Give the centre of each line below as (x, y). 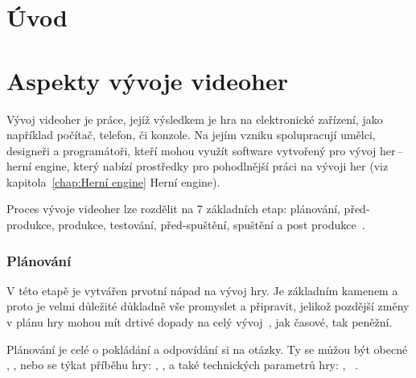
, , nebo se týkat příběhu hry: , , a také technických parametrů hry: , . (183, 365)
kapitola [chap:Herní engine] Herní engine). (113, 181)
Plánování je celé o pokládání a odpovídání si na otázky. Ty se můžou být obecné (207, 349)
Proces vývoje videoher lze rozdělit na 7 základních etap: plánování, (173, 209)
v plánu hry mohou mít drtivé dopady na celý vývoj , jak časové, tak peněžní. (200, 322)
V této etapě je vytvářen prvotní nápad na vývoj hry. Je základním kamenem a (202, 290)
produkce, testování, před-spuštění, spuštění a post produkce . (212, 225)
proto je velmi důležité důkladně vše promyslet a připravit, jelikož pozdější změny (208, 306)
